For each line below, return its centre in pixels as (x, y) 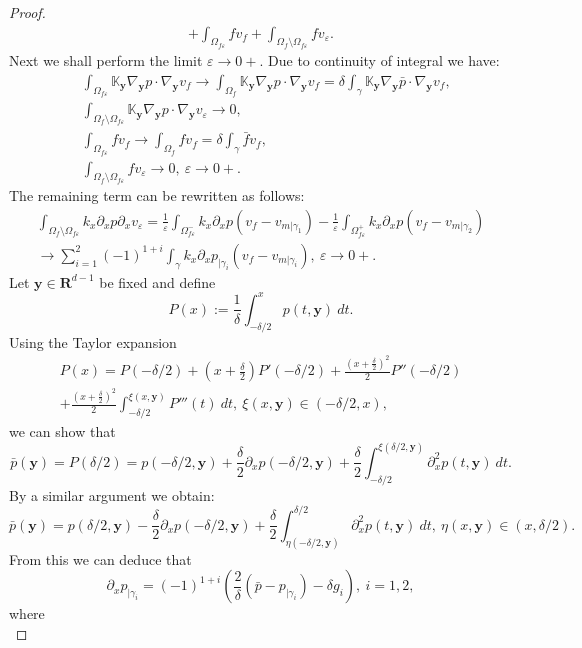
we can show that (62, 430)
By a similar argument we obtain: (112, 494)
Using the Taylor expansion (93, 341)
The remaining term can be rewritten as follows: (157, 195)
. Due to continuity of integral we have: (379, 60)
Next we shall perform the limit (106, 60)
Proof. (27, 12)
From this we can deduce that (100, 558)
